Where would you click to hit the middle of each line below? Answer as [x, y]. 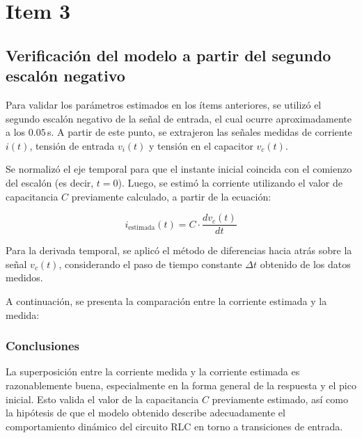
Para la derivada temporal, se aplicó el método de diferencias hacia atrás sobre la [179, 250]
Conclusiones [43, 346]
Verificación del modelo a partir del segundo [168, 55]
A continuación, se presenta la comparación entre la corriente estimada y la [166, 300]
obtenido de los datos [305, 264]
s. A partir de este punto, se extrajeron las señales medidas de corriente [199, 132]
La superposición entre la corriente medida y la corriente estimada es [153, 371]
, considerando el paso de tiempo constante [150, 264]
